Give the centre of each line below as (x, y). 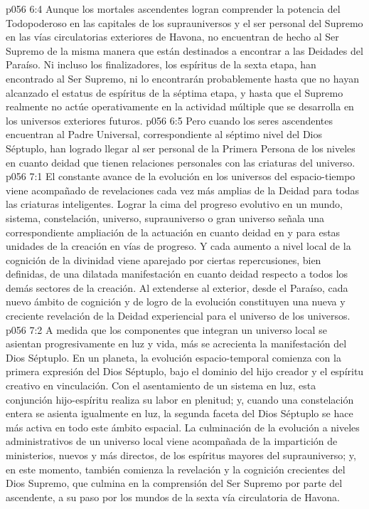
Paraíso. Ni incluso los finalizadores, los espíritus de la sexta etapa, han (161, 64)
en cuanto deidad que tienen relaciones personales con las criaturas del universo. (181, 162)
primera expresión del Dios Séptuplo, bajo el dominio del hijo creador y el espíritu (185, 371)
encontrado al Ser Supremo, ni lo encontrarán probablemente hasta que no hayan (182, 78)
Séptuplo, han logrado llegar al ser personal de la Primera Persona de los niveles (181, 148)
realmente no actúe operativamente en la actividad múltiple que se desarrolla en (180, 106)
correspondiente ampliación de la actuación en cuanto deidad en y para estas (173, 232)
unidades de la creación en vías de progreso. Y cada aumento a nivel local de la (178, 246)
